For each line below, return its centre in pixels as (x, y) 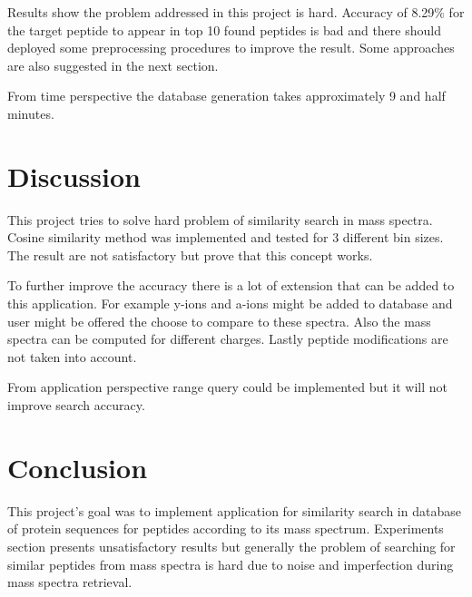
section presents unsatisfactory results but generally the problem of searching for (231, 546)
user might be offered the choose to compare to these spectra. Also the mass (219, 321)
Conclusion (78, 467)
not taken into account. (72, 356)
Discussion (74, 176)
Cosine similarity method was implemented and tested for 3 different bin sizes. (226, 237)
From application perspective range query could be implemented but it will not (228, 387)
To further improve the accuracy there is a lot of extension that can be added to (231, 285)
